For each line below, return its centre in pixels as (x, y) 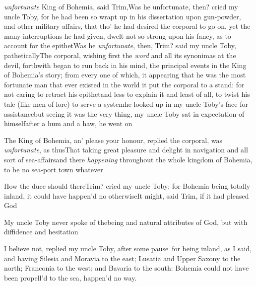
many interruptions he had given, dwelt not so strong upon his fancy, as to (118, 36)
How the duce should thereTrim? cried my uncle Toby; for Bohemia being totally (127, 186)
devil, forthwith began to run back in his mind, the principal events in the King (125, 65)
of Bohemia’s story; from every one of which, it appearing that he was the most (125, 75)
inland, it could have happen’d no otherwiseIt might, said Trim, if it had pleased (127, 195)
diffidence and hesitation (41, 232)
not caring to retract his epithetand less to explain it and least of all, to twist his (127, 94)
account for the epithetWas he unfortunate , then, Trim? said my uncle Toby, (120, 45)
